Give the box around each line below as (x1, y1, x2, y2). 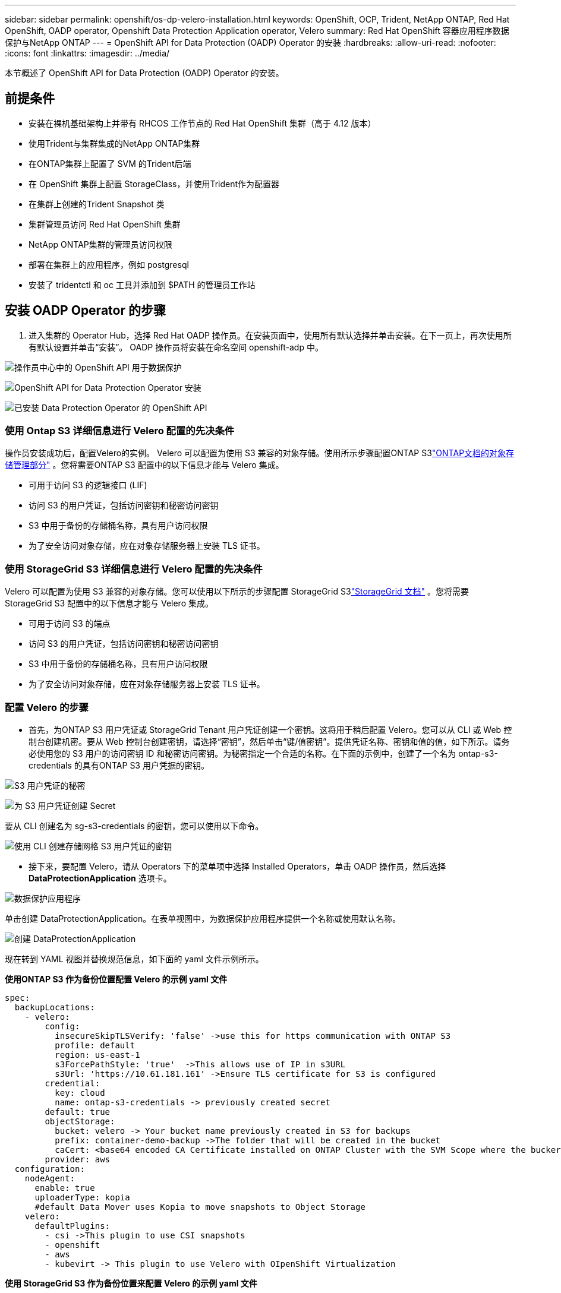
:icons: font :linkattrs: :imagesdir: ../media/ (5, 48, 170, 58)
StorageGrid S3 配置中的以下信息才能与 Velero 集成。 (5, 598, 213, 609)
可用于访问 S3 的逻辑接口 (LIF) (29, 480, 147, 491)
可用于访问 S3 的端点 (29, 618, 111, 629)
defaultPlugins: (34, 1221, 111, 1231)
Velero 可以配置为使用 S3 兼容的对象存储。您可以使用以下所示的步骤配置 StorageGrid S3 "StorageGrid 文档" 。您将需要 (5, 586, 469, 597)
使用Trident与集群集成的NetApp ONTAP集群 (29, 138, 200, 148)
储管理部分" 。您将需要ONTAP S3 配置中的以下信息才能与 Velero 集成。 (5, 460, 284, 470)
